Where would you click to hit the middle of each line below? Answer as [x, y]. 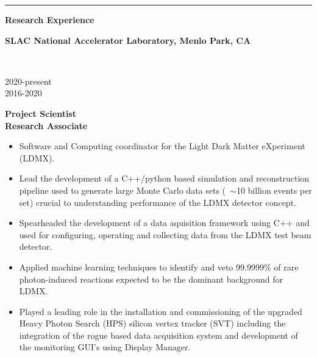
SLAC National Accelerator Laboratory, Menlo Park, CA [128, 40]
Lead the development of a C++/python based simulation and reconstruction [164, 178]
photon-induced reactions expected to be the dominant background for [151, 279]
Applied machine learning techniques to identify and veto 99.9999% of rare [159, 267]
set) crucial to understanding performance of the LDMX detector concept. [158, 202]
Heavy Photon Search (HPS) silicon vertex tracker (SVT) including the [152, 323]
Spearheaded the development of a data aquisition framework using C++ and [164, 223]
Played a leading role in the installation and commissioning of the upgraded [161, 311]
